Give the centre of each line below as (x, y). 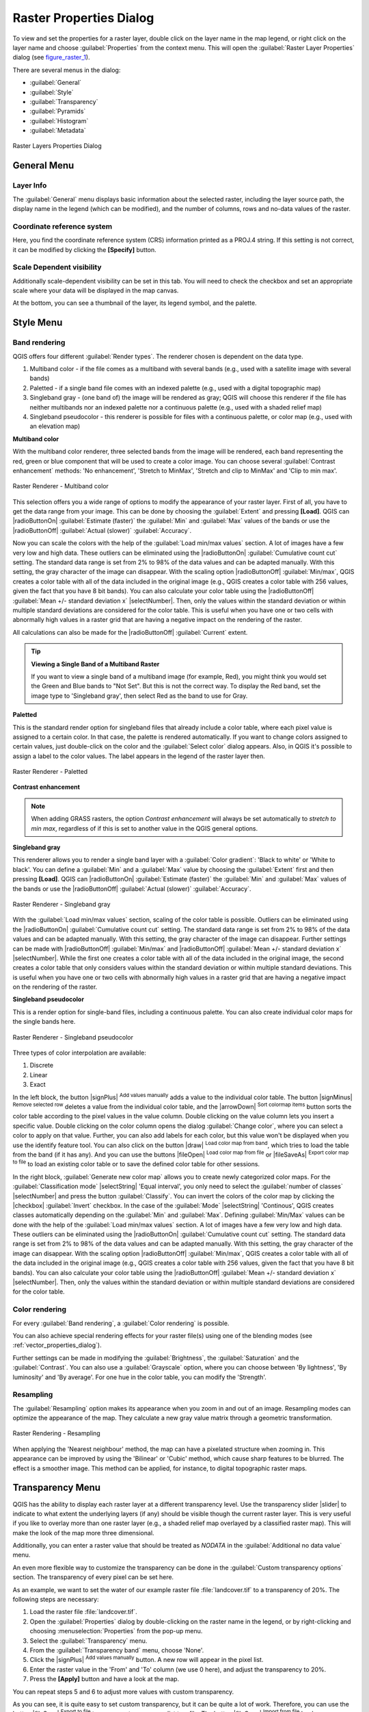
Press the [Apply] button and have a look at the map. (105, 1679)
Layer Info (30, 186)
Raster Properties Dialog (83, 18)
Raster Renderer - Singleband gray (61, 904)
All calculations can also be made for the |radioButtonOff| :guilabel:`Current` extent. (130, 632)
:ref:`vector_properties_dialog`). (57, 1345)
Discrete (42, 1066)
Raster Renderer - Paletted (50, 772)
